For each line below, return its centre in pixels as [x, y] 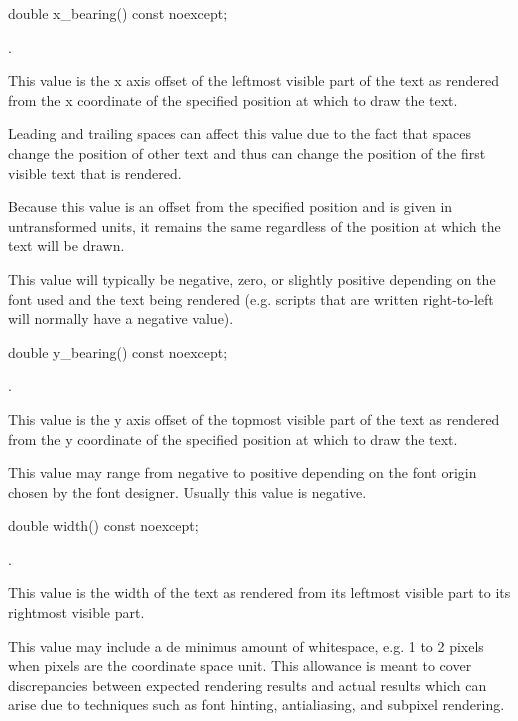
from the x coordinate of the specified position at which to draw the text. [233, 99]
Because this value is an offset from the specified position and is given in [230, 206]
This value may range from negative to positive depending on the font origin [242, 472]
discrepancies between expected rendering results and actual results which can [247, 684]
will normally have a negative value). [121, 318]
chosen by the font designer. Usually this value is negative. [187, 491]
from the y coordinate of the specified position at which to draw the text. [233, 438]
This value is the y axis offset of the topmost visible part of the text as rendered [254, 418]
